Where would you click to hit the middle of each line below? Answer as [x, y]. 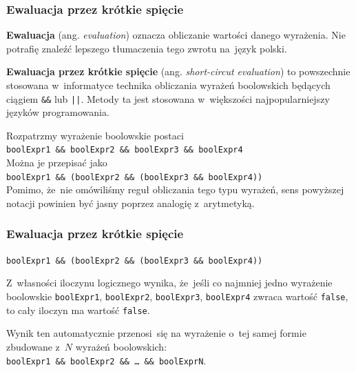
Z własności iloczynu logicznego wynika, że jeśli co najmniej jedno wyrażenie [169, 283]
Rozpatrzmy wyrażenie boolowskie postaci [95, 135]
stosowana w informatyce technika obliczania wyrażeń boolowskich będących [168, 85]
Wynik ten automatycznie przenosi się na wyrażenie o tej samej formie [156, 333]
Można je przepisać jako [57, 163]
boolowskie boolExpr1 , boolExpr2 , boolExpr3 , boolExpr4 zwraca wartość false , [177, 296]
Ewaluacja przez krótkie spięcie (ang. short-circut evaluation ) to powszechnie [178, 71]
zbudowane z [33, 346]
